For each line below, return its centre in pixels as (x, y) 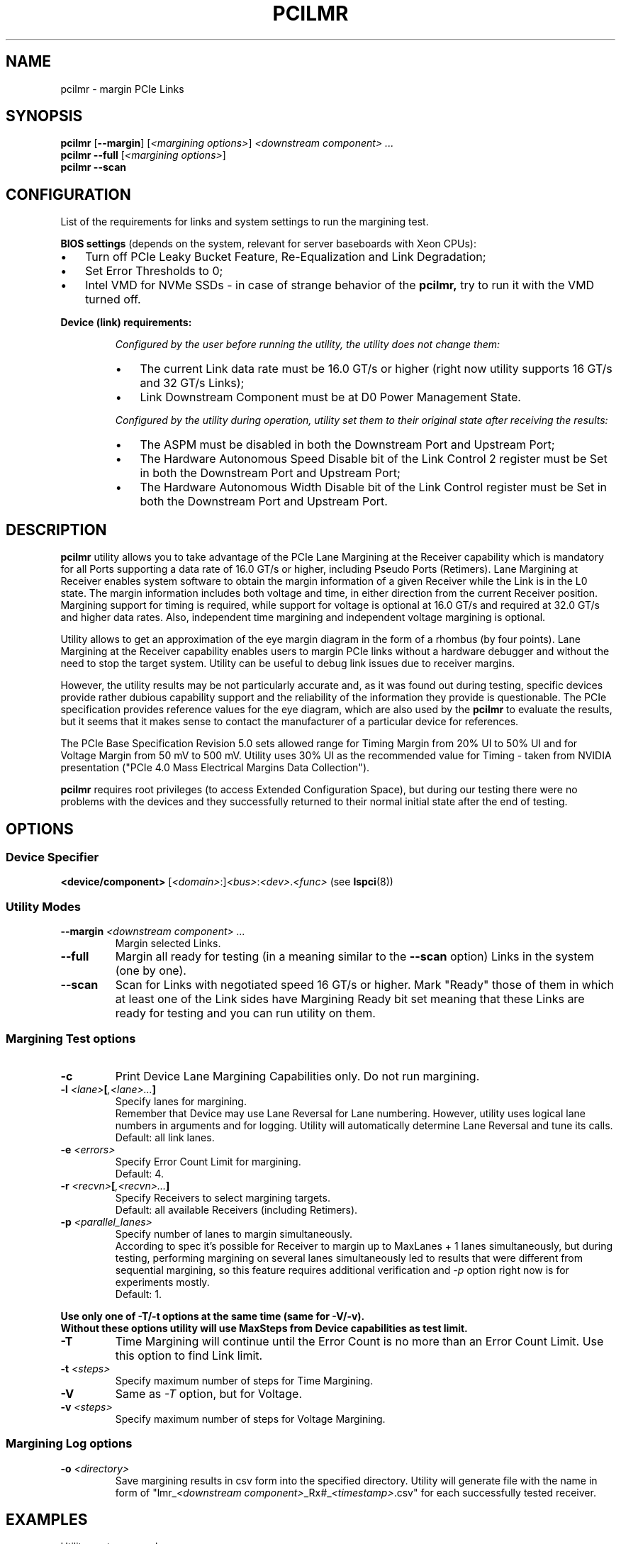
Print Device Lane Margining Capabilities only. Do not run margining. (297, 1076)
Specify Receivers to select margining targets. (223, 1197)
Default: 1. (139, 1294)
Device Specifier (52, 857)
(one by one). (151, 971)
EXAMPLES (47, 1520)
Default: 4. (139, 1173)
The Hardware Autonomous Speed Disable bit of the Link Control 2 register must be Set (374, 459)
